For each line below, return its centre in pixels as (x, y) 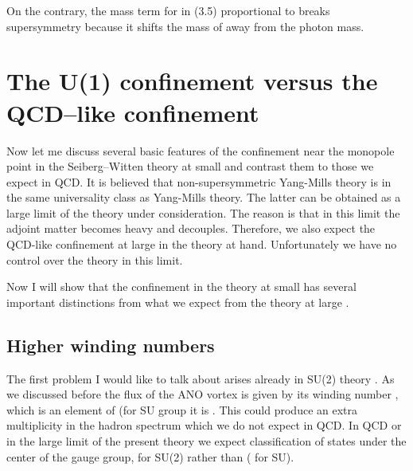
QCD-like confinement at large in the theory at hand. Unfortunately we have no (202, 244)
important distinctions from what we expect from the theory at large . (178, 302)
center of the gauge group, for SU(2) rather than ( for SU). (150, 456)
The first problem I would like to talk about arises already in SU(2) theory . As (201, 378)
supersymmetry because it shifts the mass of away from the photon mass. (185, 26)
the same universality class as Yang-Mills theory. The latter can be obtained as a (204, 197)
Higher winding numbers (111, 345)
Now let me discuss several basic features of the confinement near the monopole (201, 150)
